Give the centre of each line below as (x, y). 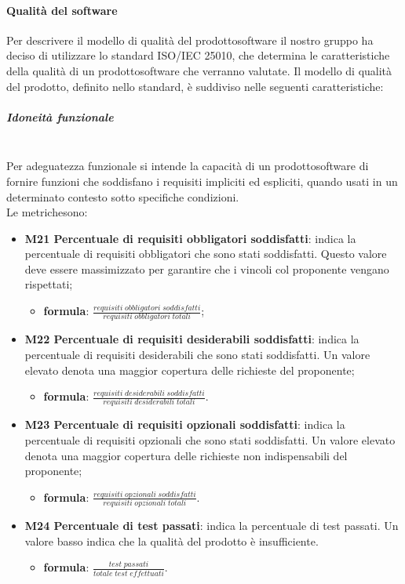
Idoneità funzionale (60, 116)
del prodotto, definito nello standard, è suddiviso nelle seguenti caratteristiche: (195, 86)
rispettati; (49, 284)
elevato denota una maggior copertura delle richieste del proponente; (190, 370)
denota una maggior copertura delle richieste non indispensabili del (186, 455)
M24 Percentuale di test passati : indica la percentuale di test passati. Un (212, 526)
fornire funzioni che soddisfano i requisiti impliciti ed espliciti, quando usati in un (202, 181)
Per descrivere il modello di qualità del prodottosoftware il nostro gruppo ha (190, 40)
